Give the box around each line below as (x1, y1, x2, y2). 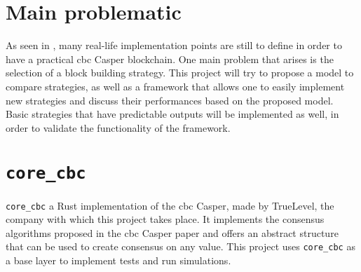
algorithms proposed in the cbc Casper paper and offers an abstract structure (6, 225, 339, 240)
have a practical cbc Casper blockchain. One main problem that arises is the (6, 51, 334, 66)
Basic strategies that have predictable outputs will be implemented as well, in (6, 107, 339, 121)
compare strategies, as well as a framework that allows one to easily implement (6, 79, 345, 93)
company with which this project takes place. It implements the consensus (6, 212, 325, 226)
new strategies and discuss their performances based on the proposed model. (6, 93, 334, 107)
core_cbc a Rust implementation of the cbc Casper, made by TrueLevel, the (6, 198, 334, 212)
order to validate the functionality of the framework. (6, 120, 231, 135)
